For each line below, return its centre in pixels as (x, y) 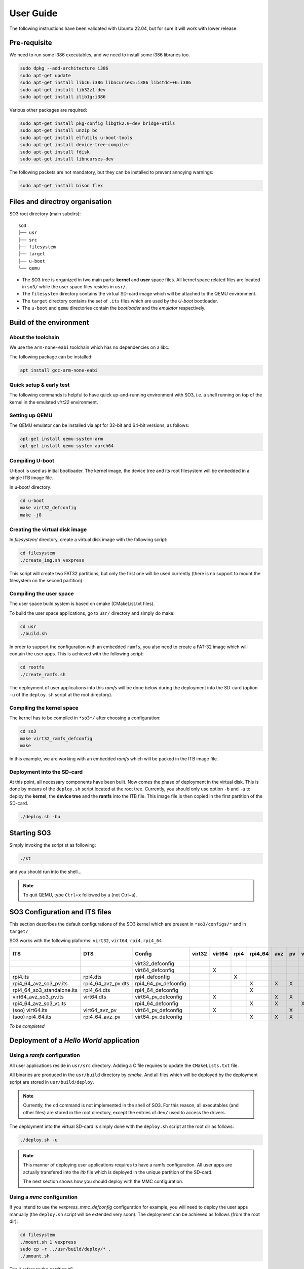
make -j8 (31, 515)
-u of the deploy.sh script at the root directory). (61, 695)
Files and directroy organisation (61, 202)
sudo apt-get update (45, 75)
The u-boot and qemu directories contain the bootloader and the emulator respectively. (114, 308)
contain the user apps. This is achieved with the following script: (77, 654)
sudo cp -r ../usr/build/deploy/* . (66, 1249)
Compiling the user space (42, 593)
